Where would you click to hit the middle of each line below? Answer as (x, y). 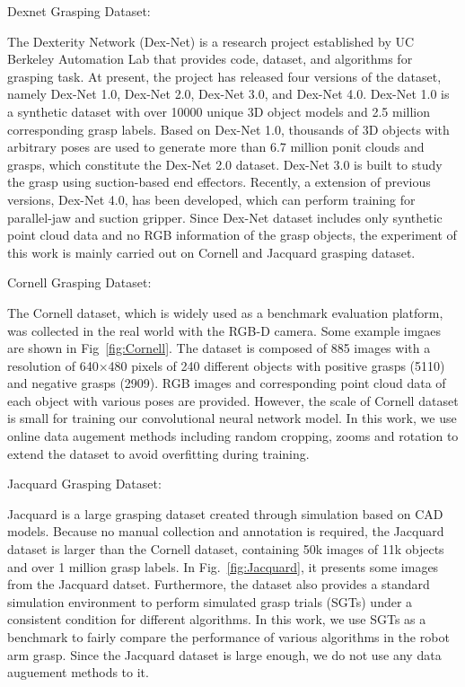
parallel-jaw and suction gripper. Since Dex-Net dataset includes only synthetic (225, 217)
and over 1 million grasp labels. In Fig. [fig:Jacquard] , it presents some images (223, 566)
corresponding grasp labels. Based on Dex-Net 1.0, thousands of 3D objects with (228, 129)
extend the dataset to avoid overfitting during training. (158, 453)
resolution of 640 (53, 365)
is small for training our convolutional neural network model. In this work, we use (232, 418)
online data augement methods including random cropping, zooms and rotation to (233, 436)
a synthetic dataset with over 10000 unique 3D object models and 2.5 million (219, 111)
